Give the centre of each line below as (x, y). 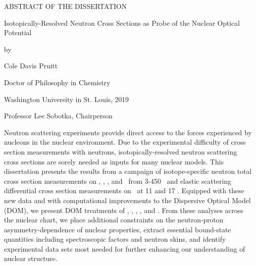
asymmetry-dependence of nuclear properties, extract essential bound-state (118, 229)
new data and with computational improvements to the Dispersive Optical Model (128, 200)
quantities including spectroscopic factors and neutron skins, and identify (115, 239)
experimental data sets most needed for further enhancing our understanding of (125, 248)
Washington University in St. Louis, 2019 (67, 99)
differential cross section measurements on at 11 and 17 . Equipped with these (124, 190)
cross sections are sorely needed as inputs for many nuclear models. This (114, 161)
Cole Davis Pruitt (31, 66)
